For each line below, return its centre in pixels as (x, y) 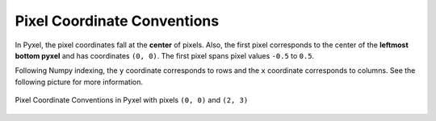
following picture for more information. (79, 82)
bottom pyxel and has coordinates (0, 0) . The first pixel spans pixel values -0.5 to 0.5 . (165, 55)
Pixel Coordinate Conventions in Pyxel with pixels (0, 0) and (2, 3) (132, 100)
